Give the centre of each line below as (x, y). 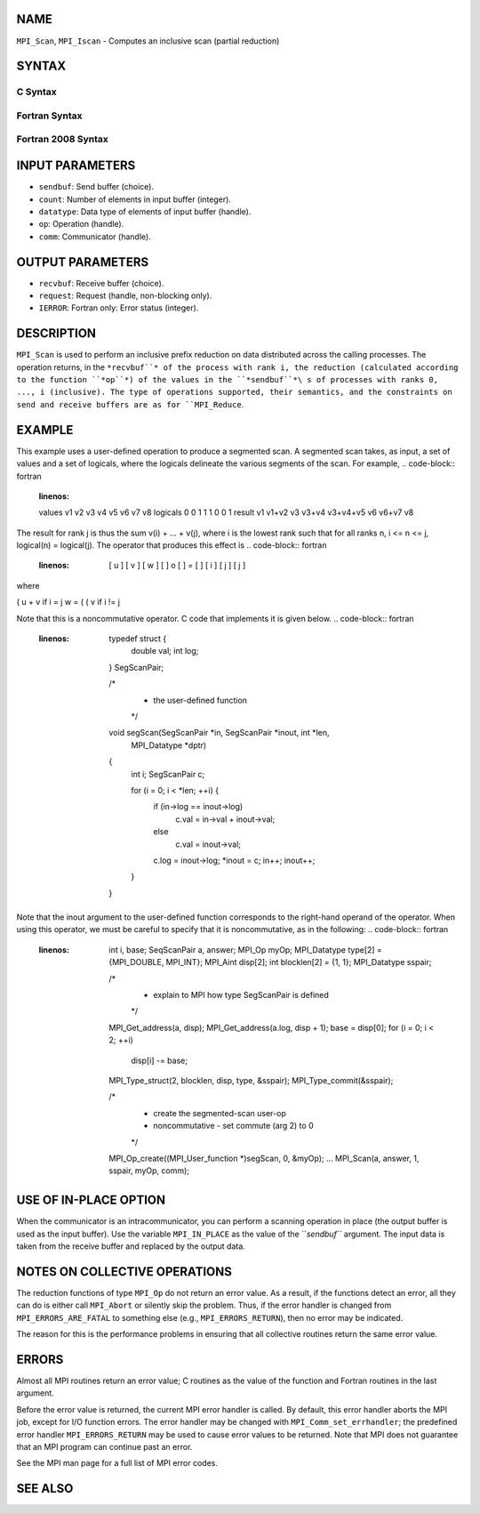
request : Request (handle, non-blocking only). (125, 295)
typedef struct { (138, 639)
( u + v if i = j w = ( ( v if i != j (68, 602)
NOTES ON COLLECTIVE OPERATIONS (124, 1272)
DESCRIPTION (56, 334)
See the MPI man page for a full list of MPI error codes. (117, 1463)
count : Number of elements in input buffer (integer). (135, 199)
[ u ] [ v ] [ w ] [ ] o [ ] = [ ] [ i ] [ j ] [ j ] (177, 566)
